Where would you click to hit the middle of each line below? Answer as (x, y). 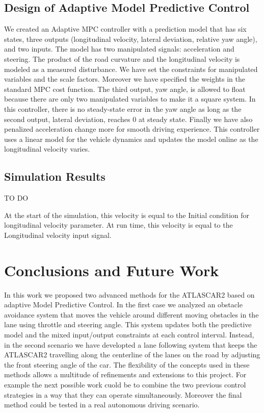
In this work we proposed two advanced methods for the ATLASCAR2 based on (129, 294)
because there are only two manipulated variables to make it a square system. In (130, 99)
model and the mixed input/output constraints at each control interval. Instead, (129, 334)
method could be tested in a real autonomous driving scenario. (102, 405)
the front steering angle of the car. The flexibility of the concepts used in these (127, 364)
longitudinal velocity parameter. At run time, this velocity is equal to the (118, 225)
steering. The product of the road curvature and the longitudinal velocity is (122, 58)
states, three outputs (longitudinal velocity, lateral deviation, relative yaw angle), (131, 39)
